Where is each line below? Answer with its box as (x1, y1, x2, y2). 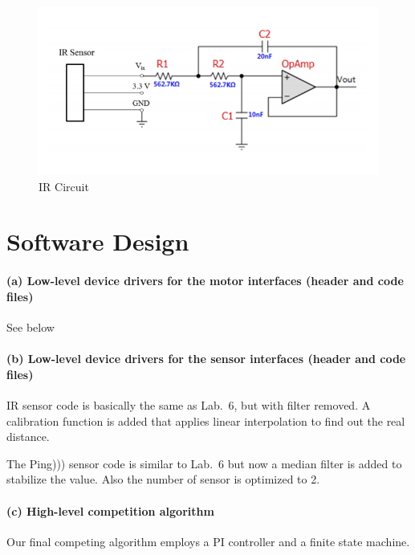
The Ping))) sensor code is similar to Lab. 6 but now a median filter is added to (6, 455, 402, 471)
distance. (6, 428, 50, 445)
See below (6, 319, 55, 336)
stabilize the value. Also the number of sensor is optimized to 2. (6, 471, 320, 488)
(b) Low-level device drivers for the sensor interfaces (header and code (6, 350, 406, 367)
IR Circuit (39, 178, 89, 194)
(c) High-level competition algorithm (6, 502, 214, 519)
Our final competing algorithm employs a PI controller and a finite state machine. (6, 533, 410, 549)
